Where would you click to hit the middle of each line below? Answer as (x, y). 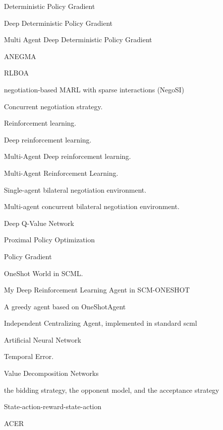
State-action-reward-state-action (53, 406)
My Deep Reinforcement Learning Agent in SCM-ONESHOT (97, 290)
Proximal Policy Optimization (50, 240)
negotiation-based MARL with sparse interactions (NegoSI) (94, 89)
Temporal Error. (29, 356)
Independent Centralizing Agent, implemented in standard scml (101, 323)
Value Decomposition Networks (51, 373)
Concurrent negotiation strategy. (53, 106)
